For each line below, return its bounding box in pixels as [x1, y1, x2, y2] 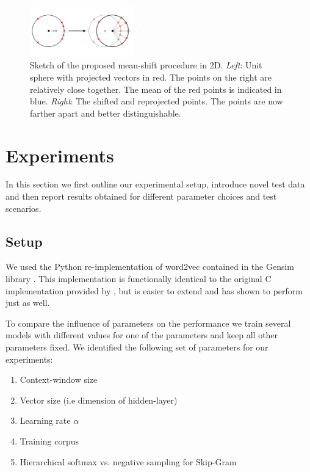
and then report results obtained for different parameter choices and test [5, 190, 277, 203]
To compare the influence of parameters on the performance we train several [5, 316, 291, 329]
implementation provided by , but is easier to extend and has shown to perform [5, 284, 303, 297]
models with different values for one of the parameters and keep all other [5, 329, 278, 341]
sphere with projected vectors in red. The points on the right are [30, 70, 272, 83]
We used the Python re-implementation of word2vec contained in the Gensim [5, 260, 295, 273]
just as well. [5, 296, 50, 309]
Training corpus [20, 435, 79, 447]
